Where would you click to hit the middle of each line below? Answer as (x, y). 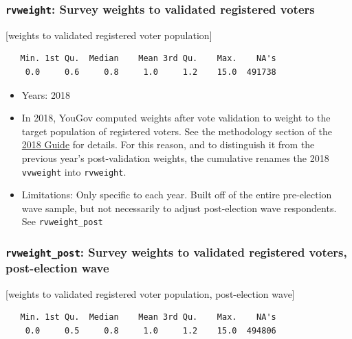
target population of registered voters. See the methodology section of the (177, 131)
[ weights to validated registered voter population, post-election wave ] (150, 293)
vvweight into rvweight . (74, 171)
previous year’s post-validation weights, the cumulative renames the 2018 (175, 157)
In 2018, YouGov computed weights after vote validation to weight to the (176, 118)
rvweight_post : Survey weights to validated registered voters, (176, 252)
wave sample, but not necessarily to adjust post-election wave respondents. (179, 208)
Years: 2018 (46, 94)
